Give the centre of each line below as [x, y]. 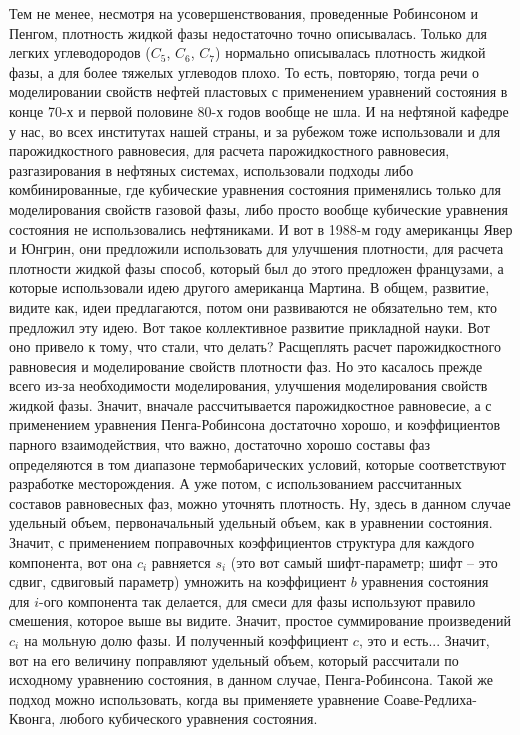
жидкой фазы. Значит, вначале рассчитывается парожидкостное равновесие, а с [250, 404]
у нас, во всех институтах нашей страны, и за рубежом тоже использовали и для [255, 130]
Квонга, [32, 718]
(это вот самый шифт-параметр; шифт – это [364, 561]
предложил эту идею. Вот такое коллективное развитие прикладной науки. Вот [249, 326]
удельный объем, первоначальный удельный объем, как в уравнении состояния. [251, 522]
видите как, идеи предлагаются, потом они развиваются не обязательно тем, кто [253, 306]
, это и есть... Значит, [424, 640]
